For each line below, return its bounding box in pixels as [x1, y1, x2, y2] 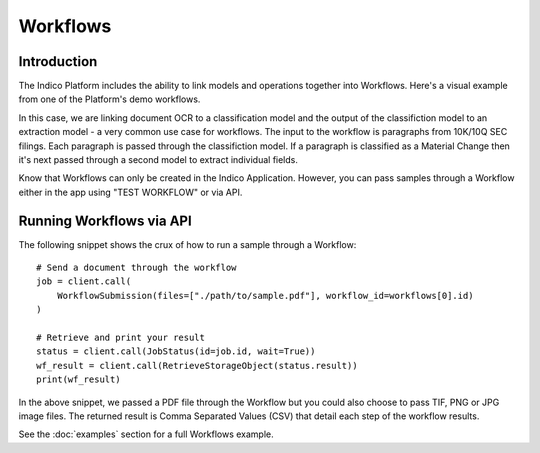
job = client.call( [36, 276, 132, 287]
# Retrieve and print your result [36, 332, 205, 344]
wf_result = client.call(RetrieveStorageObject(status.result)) [36, 360, 359, 371]
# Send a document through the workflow [36, 262, 237, 274]
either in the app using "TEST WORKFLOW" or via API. [18, 186, 243, 198]
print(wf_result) [36, 374, 121, 385]
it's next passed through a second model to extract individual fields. [18, 154, 299, 166]
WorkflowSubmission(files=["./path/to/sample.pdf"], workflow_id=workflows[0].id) [56, 290, 474, 301]
